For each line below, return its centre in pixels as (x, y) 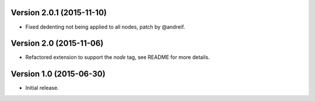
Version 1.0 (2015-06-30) (58, 74)
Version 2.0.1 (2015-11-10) (59, 13)
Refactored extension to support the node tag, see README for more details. (118, 57)
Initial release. (42, 88)
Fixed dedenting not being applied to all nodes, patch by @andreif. (105, 27)
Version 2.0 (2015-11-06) (57, 43)
